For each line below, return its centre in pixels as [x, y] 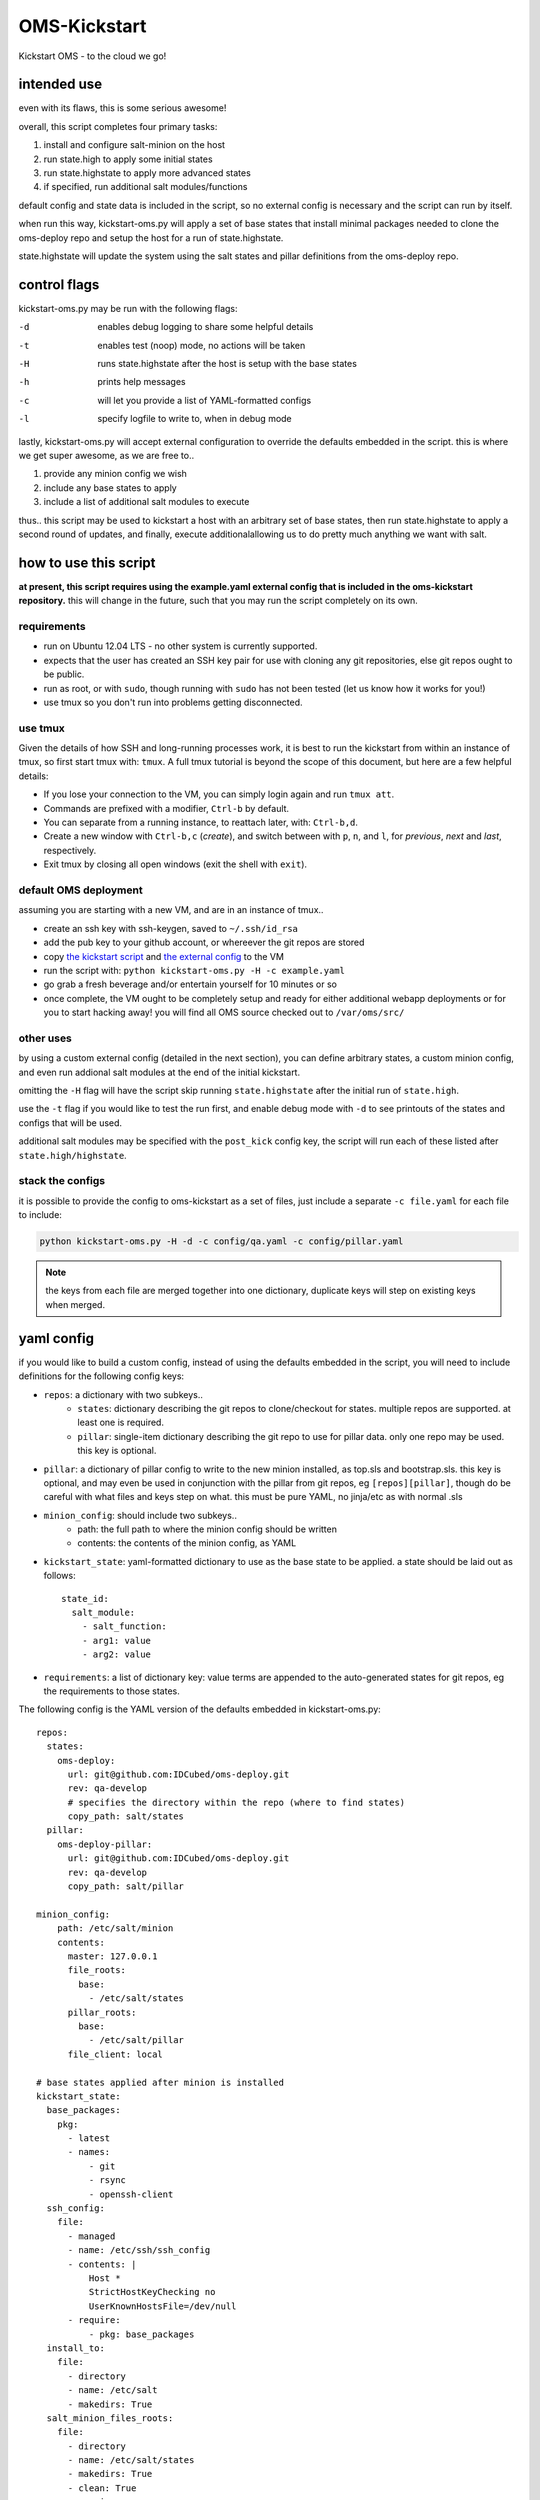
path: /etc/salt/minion [115, 1928]
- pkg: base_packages [141, 2334]
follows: [59, 1576]
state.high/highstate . [72, 1155]
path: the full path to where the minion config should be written [207, 1529]
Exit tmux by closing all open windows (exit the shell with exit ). [175, 864]
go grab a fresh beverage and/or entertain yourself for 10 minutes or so [190, 984]
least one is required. [121, 1422]
